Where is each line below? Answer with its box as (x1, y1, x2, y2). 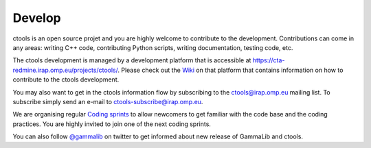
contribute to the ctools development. (12, 75, 120, 84)
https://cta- (252, 56, 285, 64)
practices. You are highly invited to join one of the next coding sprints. (12, 120, 211, 128)
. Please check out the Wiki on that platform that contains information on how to (117, 66, 344, 74)
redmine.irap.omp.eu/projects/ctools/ (12, 66, 118, 74)
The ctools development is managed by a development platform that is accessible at (12, 56, 251, 64)
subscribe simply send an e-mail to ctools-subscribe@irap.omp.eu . (12, 97, 203, 106)
